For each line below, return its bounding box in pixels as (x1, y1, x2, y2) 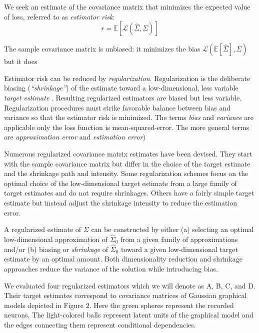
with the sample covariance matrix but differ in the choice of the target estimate (4, 158, 250, 168)
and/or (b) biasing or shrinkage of (4, 243, 108, 254)
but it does (4, 56, 37, 66)
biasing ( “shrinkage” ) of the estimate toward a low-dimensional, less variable (4, 82, 238, 93)
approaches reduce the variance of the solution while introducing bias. (4, 263, 218, 273)
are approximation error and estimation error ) (4, 131, 145, 142)
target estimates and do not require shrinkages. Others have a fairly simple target (4, 187, 254, 198)
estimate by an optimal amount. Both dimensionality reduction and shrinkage (4, 253, 242, 264)
